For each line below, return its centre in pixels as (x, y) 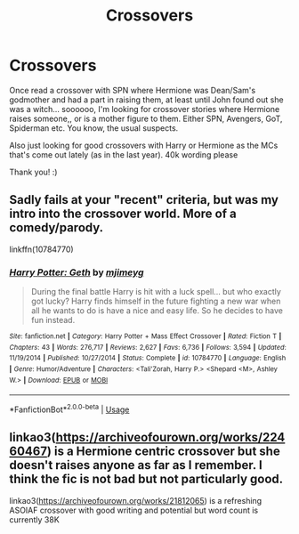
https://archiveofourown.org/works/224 (170, 437)
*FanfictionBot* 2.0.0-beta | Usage (69, 409)
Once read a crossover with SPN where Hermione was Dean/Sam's (133, 90)
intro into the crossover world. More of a (123, 214)
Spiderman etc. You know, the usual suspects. (94, 128)
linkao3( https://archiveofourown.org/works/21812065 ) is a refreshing (136, 500)
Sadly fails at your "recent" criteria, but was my (144, 200)
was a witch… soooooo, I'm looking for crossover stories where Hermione (145, 109)
